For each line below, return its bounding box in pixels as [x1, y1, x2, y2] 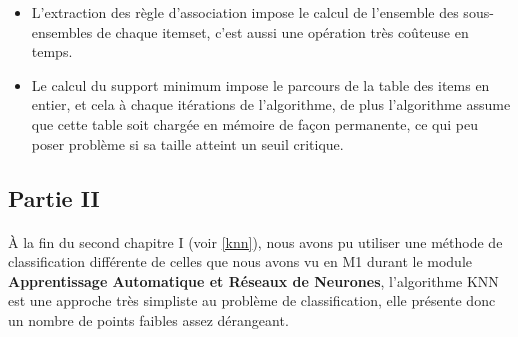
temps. [31, 41, 73, 62]
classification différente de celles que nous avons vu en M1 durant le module [8, 251, 472, 272]
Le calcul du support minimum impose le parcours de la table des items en [31, 74, 490, 95]
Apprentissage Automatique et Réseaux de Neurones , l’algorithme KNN [8, 270, 499, 291]
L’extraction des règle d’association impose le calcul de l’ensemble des [31, 2, 459, 22]
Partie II [8, 182, 100, 213]
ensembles [31, 21, 93, 42]
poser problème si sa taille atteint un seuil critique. [31, 133, 344, 154]
